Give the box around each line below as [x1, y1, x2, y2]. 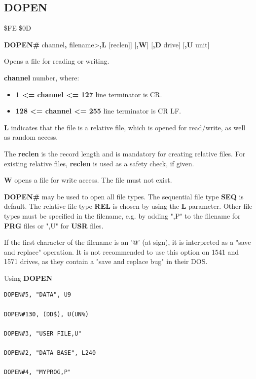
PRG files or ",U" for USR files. [4, 220, 104, 230]
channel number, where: [4, 72, 79, 82]
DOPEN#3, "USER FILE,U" [4, 330, 82, 337]
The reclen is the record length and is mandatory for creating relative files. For [4, 148, 246, 158]
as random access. [4, 132, 58, 142]
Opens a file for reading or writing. [4, 56, 110, 66]
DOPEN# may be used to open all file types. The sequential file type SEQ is [4, 191, 244, 201]
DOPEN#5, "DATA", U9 [4, 291, 72, 299]
